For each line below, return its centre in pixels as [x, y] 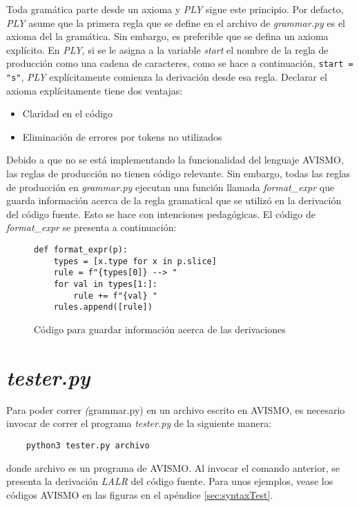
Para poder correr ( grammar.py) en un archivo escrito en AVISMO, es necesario [176, 409]
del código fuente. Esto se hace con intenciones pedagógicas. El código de [161, 213]
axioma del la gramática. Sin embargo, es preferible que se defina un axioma [167, 36]
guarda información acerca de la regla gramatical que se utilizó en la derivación [174, 200]
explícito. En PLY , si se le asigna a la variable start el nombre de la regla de [167, 49]
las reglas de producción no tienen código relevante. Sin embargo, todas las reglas [178, 173]
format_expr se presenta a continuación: [91, 227]
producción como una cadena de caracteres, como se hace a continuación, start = [180, 63]
